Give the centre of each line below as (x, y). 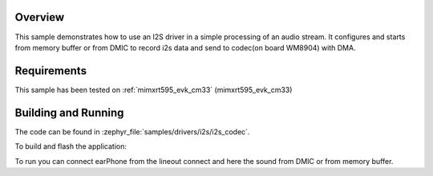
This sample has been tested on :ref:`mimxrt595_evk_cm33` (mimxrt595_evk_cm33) (154, 90)
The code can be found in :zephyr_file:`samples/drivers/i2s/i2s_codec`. (132, 131)
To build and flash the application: (71, 146)
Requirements (51, 71)
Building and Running (69, 112)
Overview (40, 17)
